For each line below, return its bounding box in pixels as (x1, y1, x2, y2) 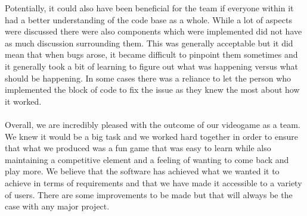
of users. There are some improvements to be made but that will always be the (5, 188, 293, 201)
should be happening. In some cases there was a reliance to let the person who (5, 71, 292, 84)
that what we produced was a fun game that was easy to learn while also (5, 142, 271, 154)
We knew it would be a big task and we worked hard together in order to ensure (5, 130, 298, 142)
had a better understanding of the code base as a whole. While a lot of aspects (5, 13, 292, 26)
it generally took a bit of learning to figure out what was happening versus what (5, 60, 298, 72)
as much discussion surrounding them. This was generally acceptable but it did (5, 36, 293, 49)
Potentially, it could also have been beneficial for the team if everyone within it (5, 2, 294, 14)
